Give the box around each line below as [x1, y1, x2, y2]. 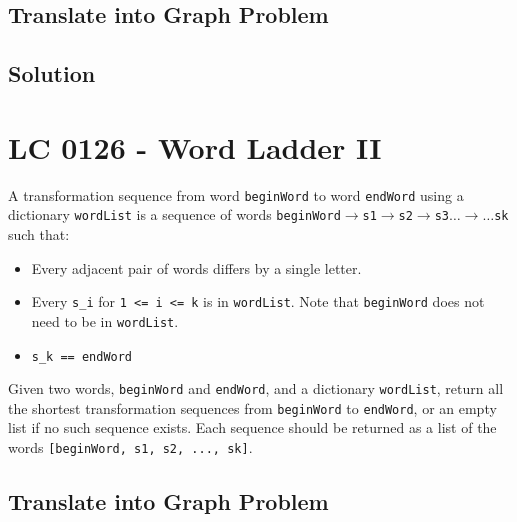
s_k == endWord [31, 349, 133, 364]
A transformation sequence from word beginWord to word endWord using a [8, 184, 464, 205]
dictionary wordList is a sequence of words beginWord [8, 204, 341, 225]
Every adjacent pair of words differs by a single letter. [31, 257, 362, 278]
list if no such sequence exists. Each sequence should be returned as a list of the [8, 417, 497, 438]
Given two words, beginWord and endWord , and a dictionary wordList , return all [8, 378, 504, 399]
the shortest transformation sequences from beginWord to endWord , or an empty [8, 397, 497, 418]
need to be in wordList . [31, 310, 179, 331]
